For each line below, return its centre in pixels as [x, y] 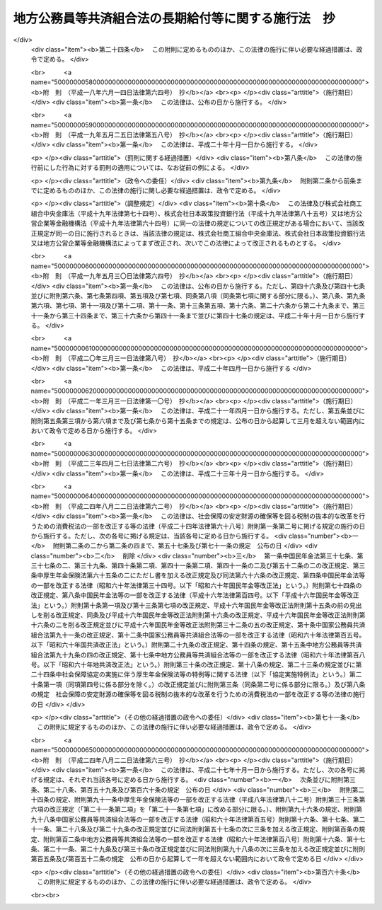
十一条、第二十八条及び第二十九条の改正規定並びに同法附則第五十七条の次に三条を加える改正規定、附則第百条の [195, 829]
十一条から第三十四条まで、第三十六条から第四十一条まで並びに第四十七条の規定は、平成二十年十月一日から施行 [195, 316]
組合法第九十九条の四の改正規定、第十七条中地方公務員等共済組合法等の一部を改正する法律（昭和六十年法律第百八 [198, 655]
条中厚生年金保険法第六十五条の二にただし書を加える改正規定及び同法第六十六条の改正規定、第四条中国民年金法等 [198, 575]
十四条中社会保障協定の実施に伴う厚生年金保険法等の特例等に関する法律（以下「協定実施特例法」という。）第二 [199, 674]
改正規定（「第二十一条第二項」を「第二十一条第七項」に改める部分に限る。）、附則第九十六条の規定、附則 [203, 810]
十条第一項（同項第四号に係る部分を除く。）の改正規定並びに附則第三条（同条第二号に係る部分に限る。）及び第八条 [198, 684]
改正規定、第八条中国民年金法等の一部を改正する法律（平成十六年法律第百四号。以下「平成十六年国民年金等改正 [195, 595]
